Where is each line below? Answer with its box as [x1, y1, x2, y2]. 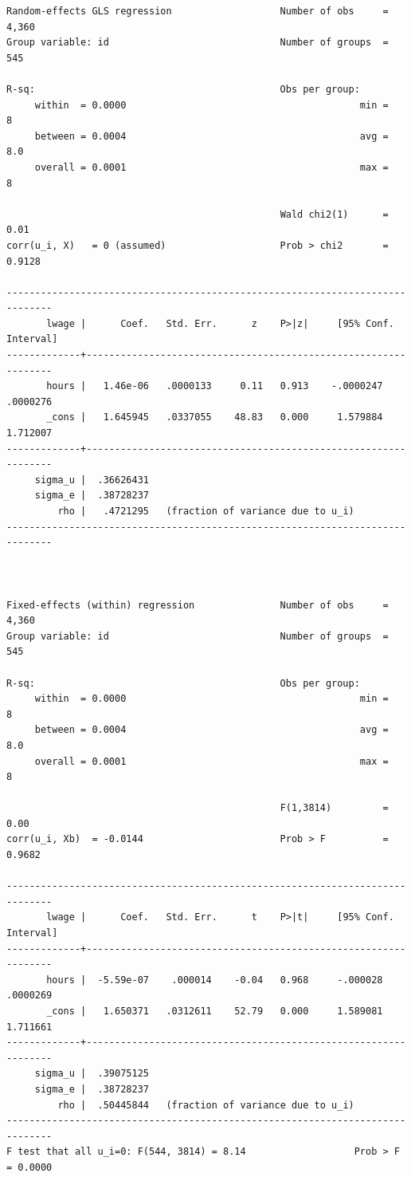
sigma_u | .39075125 [34, 1068, 149, 1080]
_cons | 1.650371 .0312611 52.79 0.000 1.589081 [46, 1006, 383, 1017]
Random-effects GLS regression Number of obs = [6, 6, 389, 17]
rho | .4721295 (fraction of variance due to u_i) [57, 506, 354, 517]
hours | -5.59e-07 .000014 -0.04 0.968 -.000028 [46, 974, 383, 986]
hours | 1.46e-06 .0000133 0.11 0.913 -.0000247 [46, 380, 383, 392]
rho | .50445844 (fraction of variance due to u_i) [57, 1099, 354, 1111]
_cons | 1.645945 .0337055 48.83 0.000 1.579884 [46, 411, 383, 423]
